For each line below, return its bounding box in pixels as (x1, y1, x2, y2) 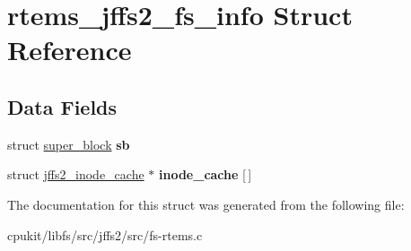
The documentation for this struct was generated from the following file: (7, 195, 405, 213)
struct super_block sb (7, 134, 130, 153)
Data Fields (7, 92, 118, 120)
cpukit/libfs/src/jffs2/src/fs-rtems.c (7, 225, 203, 244)
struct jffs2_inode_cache (7, 165, 144, 184)
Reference (7, 31, 132, 68)
